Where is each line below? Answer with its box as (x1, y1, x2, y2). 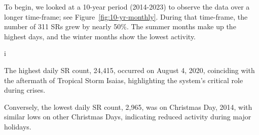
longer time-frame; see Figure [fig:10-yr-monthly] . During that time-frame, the (4, 11, 248, 22)
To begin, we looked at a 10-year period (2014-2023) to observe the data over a (4, 2, 250, 12)
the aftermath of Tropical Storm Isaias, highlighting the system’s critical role (4, 75, 243, 85)
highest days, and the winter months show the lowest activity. (4, 31, 196, 41)
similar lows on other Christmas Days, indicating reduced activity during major (4, 111, 251, 122)
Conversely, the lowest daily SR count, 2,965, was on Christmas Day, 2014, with (4, 101, 252, 112)
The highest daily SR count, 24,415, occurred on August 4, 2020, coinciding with (4, 64, 255, 75)
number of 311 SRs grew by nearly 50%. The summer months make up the (4, 21, 236, 32)
